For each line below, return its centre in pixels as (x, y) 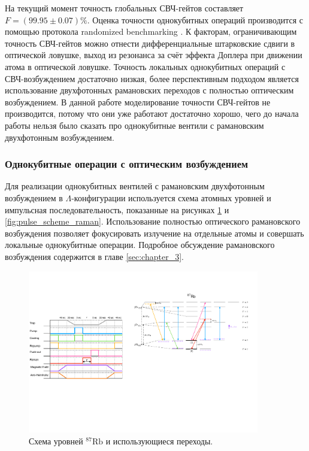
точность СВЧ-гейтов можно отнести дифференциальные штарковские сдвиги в (150, 43)
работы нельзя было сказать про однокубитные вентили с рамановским (134, 125)
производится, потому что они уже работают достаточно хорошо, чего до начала (152, 113)
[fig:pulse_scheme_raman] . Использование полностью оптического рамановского (153, 221)
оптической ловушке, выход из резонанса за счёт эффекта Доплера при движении (154, 55)
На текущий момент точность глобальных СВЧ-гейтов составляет (124, 8)
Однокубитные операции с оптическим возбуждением (127, 164)
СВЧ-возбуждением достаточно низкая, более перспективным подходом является (152, 78)
